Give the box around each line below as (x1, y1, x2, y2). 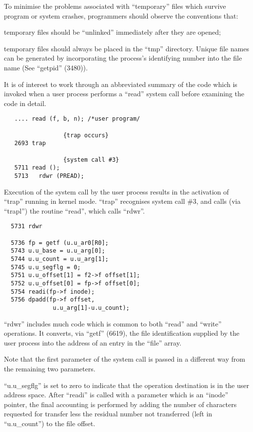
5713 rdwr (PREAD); (14, 172, 84, 179)
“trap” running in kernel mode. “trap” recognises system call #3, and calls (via (4, 196, 241, 206)
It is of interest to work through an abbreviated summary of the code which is (4, 79, 237, 89)
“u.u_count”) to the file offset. (4, 418, 96, 428)
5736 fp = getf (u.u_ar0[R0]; (11, 239, 109, 246)
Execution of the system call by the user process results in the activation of (4, 186, 229, 196)
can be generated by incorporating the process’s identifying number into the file (4, 53, 242, 63)
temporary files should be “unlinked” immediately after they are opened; (4, 27, 221, 37)
